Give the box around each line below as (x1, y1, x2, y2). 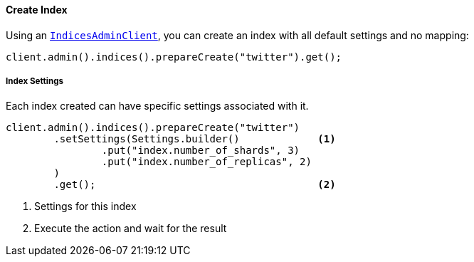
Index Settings (6, 76, 64, 86)
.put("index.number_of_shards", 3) (101, 145, 300, 157)
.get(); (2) (53, 179, 336, 191)
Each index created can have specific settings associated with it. (6, 100, 309, 112)
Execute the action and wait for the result (34, 222, 227, 235)
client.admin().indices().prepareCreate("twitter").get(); (6, 51, 342, 63)
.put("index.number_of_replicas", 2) (101, 156, 312, 168)
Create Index (6, 4, 68, 16)
